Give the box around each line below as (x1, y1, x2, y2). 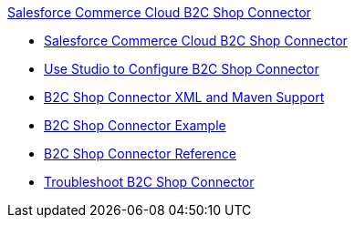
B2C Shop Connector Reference (44, 146, 236, 161)
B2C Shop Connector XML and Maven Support (44, 89, 325, 105)
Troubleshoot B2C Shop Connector (44, 174, 255, 189)
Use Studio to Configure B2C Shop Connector (44, 61, 319, 77)
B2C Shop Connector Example (44, 118, 226, 133)
